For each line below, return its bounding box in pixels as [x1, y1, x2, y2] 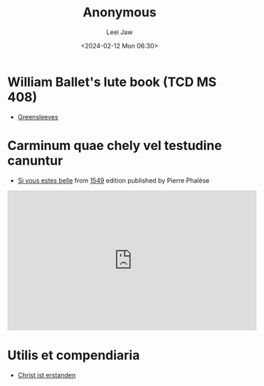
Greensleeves [17, 112, 58, 121]
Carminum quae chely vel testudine [7, 137, 222, 154]
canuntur [7, 152, 63, 168]
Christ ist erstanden [17, 370, 76, 379]
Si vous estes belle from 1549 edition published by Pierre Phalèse [17, 176, 210, 185]
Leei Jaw [106, 28, 133, 36]
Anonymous [83, 4, 157, 21]
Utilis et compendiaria [7, 347, 140, 363]
